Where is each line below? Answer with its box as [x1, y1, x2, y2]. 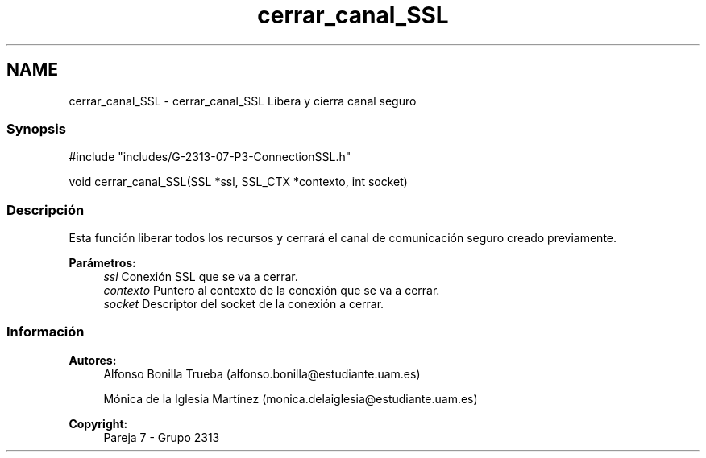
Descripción [6, 201, 85, 218]
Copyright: [69, 416, 128, 431]
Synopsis [6, 120, 66, 137]
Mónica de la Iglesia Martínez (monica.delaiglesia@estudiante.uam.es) [103, 391, 478, 406]
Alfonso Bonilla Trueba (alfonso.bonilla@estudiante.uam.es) [103, 366, 421, 381]
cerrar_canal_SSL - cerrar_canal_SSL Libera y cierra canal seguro [69, 93, 417, 108]
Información [6, 324, 85, 340]
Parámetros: [69, 256, 136, 270]
